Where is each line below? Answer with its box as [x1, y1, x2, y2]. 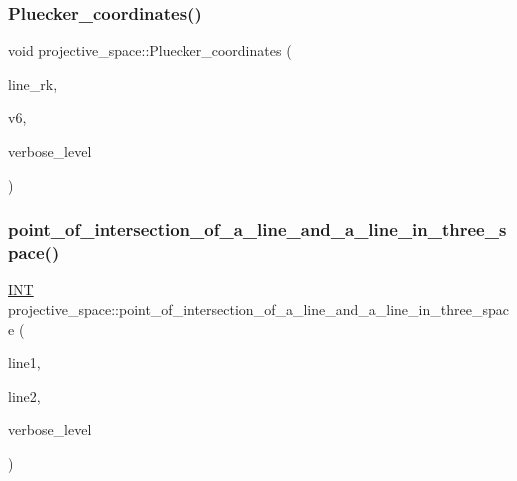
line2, [8, 385, 41, 406]
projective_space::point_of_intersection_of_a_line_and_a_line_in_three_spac [8, 298, 509, 319]
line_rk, [8, 73, 58, 94]
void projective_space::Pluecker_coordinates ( [8, 40, 292, 61]
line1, [8, 352, 41, 373]
